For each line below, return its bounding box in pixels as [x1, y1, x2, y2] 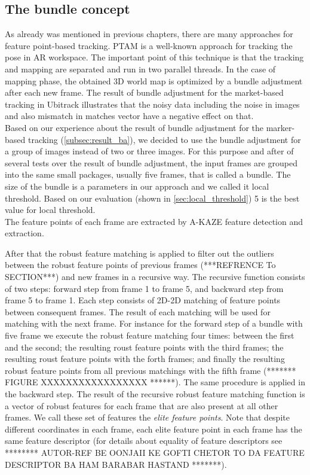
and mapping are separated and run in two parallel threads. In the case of [5, 62, 276, 75]
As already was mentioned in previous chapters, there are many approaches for [5, 28, 293, 40]
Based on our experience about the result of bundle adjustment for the [5, 121, 264, 133]
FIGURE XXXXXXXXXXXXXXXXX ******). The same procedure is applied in [5, 376, 305, 388]
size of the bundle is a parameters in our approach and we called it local [5, 179, 269, 192]
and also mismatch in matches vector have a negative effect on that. [5, 109, 254, 122]
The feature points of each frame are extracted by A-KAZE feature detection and [5, 215, 303, 227]
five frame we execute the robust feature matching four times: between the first [5, 329, 294, 342]
